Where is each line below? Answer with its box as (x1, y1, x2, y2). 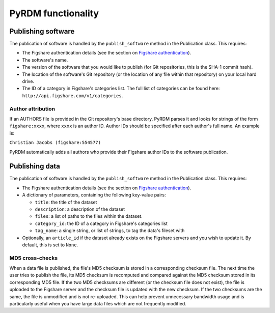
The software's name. (22, 56, 68, 63)
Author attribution (9, 105, 56, 112)
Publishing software (9, 27, 75, 36)
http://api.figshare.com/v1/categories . (22, 92, 123, 99)
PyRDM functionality (9, 8, 99, 19)
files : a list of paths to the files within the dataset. (35, 213, 143, 219)
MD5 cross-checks (9, 254, 58, 262)
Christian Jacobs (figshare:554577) (9, 140, 101, 146)
